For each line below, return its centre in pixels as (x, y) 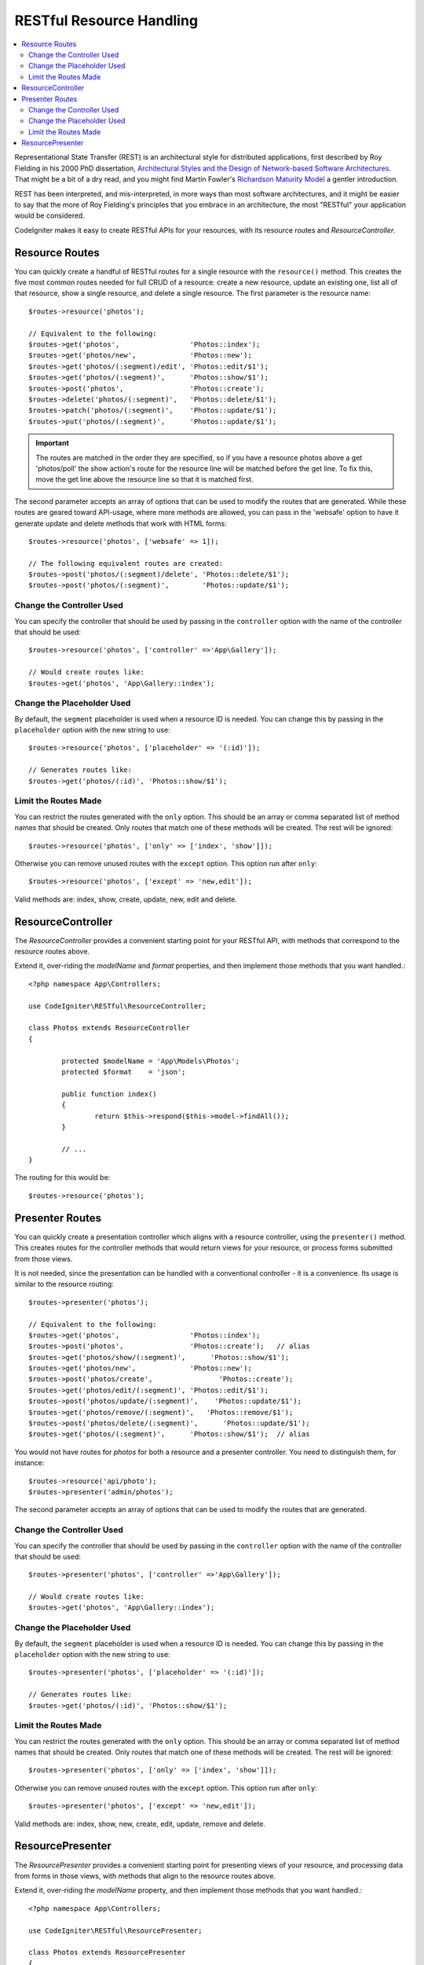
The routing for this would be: (62, 1177)
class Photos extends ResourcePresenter (107, 1952)
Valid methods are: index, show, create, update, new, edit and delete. (126, 899)
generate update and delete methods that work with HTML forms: (121, 523)
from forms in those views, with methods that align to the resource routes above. (145, 1875)
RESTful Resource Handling (106, 20)
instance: (29, 1463)
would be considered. (50, 215)
